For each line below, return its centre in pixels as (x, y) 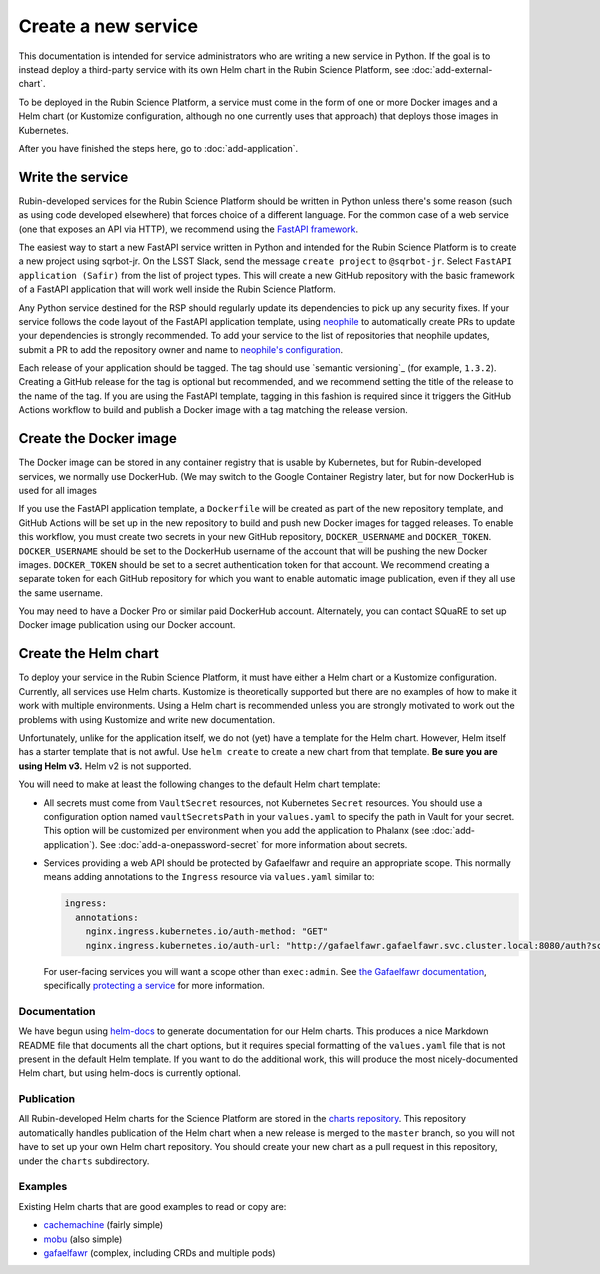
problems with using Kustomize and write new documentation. (147, 719)
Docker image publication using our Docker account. (127, 625)
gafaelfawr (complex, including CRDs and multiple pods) (159, 1252)
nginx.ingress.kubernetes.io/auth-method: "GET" (207, 931)
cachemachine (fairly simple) (103, 1225)
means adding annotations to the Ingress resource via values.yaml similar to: (209, 877)
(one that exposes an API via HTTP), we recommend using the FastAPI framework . (188, 229)
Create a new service (108, 26)
